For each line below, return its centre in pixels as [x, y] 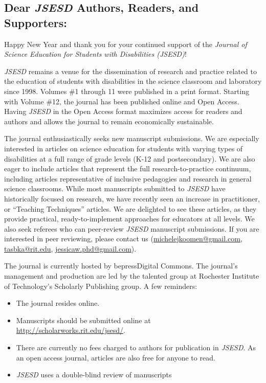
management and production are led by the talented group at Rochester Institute [132, 276]
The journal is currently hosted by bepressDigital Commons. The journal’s [121, 266]
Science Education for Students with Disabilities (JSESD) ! [95, 54]
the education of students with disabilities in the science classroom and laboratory [133, 81]
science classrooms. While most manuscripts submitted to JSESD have [115, 188]
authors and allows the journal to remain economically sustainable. [109, 121]
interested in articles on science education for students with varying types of [124, 148]
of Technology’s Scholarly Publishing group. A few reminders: [101, 286]
